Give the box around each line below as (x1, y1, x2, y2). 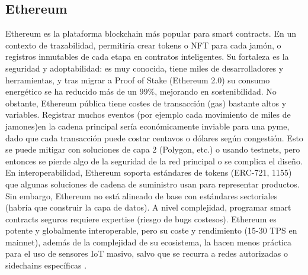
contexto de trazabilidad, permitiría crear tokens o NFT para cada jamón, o (5, 38, 281, 51)
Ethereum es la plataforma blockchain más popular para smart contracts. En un (5, 27, 296, 40)
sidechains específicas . (5, 259, 87, 271)
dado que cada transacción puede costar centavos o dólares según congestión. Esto (5, 131, 303, 144)
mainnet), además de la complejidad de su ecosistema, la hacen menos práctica (5, 235, 291, 248)
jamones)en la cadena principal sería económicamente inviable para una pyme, (5, 119, 290, 132)
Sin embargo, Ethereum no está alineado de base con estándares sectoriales (5, 189, 278, 202)
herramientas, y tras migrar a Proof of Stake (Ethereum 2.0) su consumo (5, 73, 270, 86)
